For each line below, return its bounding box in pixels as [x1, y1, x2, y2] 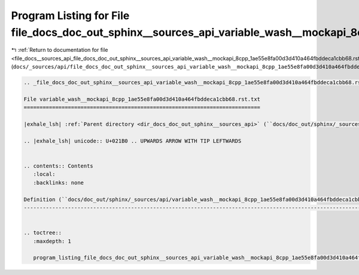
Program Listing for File [11, 9, 130, 22]
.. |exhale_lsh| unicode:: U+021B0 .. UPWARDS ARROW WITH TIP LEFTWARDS [23, 137, 242, 144]
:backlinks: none [33, 179, 84, 186]
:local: [33, 171, 56, 178]
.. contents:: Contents [23, 163, 94, 169]
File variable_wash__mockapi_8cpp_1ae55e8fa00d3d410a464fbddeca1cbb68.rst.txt [23, 95, 260, 103]
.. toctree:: [23, 230, 62, 236]
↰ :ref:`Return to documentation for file [11, 47, 108, 54]
